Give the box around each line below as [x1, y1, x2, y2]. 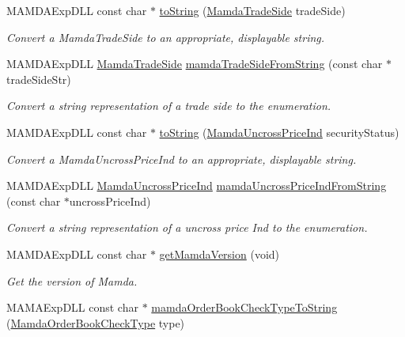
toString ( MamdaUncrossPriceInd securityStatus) [159, 123, 399, 140]
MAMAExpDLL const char [6, 299, 138, 316]
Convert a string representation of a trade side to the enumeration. [6, 97, 331, 114]
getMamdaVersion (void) [159, 245, 280, 262]
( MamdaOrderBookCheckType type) [6, 314, 185, 331]
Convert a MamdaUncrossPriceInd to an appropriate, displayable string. [6, 150, 357, 167]
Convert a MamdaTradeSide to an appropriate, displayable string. [6, 28, 325, 45]
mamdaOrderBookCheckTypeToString [151, 299, 338, 316]
